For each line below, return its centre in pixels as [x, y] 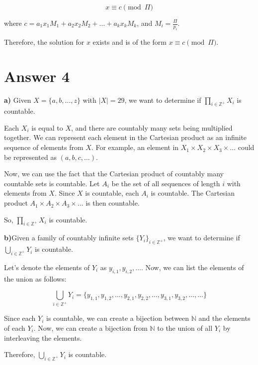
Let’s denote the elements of [47, 267]
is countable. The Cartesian [193, 193]
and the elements [224, 318]
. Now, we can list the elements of [192, 267]
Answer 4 [37, 76]
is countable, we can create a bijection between [118, 318]
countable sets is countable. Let [52, 183]
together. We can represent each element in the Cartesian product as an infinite [126, 137]
